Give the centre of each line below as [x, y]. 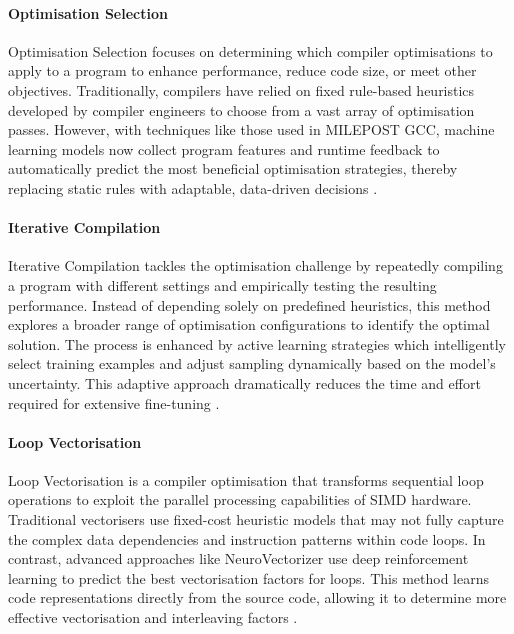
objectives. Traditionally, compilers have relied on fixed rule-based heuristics [241, 89]
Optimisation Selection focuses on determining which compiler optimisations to [250, 50]
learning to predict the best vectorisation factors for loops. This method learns [248, 577]
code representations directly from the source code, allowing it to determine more [257, 597]
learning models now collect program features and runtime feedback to [224, 148]
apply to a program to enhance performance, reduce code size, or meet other [242, 70]
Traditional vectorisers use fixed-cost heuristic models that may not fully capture [256, 519]
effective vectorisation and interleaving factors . [153, 617]
